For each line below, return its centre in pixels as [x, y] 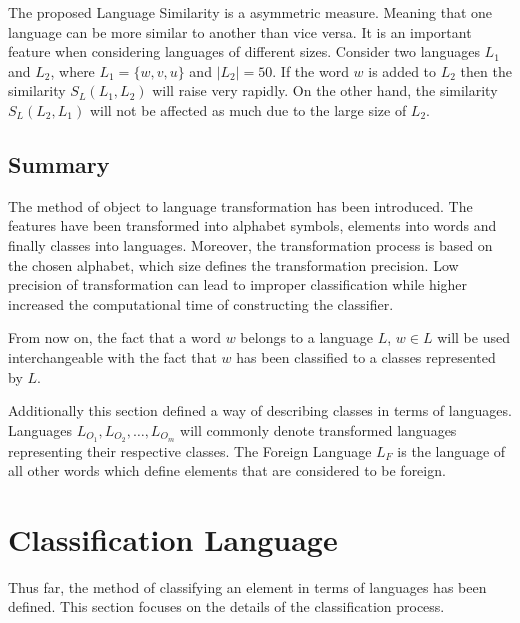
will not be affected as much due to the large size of [248, 109]
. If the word [310, 70]
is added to [402, 70]
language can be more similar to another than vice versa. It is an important [240, 31]
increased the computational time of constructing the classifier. [201, 303]
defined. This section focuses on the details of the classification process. [226, 606]
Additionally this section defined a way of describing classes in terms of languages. [260, 410]
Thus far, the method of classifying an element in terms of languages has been [247, 586]
